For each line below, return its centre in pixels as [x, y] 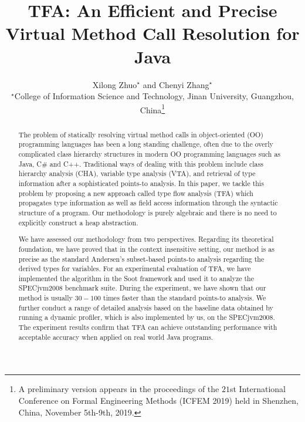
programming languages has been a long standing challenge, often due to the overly [146, 144]
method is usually [45, 298]
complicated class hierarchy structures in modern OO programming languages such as [150, 154]
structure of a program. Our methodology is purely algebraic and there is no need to [148, 212]
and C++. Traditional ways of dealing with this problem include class [156, 163]
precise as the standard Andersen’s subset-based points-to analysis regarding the [141, 259]
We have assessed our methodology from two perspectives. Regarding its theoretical [146, 239]
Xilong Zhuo [115, 84]
